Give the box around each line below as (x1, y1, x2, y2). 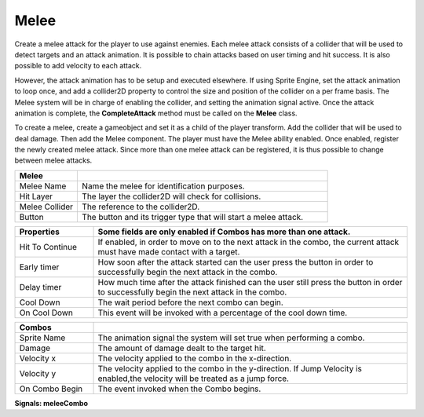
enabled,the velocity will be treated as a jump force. (97, 373, 290, 384)
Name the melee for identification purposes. (82, 181, 245, 192)
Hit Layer (19, 191, 53, 202)
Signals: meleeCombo (14, 398, 88, 408)
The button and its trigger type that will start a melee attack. (82, 211, 304, 222)
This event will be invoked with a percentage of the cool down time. (97, 307, 348, 318)
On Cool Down (19, 307, 74, 318)
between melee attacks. (14, 155, 93, 165)
